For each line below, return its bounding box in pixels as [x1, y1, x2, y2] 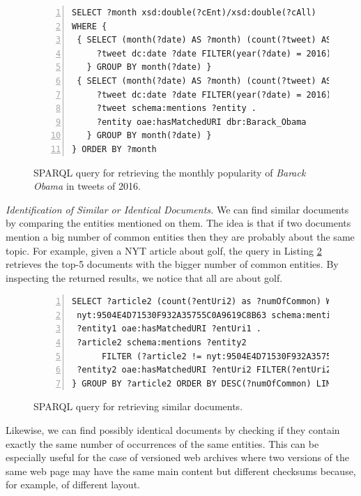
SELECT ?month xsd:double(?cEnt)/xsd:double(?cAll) [72, 8, 316, 17]
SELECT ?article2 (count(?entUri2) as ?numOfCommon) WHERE [72, 296, 351, 307]
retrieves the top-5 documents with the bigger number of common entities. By [6, 257, 339, 271]
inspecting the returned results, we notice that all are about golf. [6, 270, 283, 285]
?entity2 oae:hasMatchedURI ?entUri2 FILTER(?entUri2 [77, 365, 332, 375]
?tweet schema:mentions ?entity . [96, 103, 256, 114]
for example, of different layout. [6, 477, 140, 492]
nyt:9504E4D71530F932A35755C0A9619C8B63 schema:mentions [77, 310, 346, 320]
